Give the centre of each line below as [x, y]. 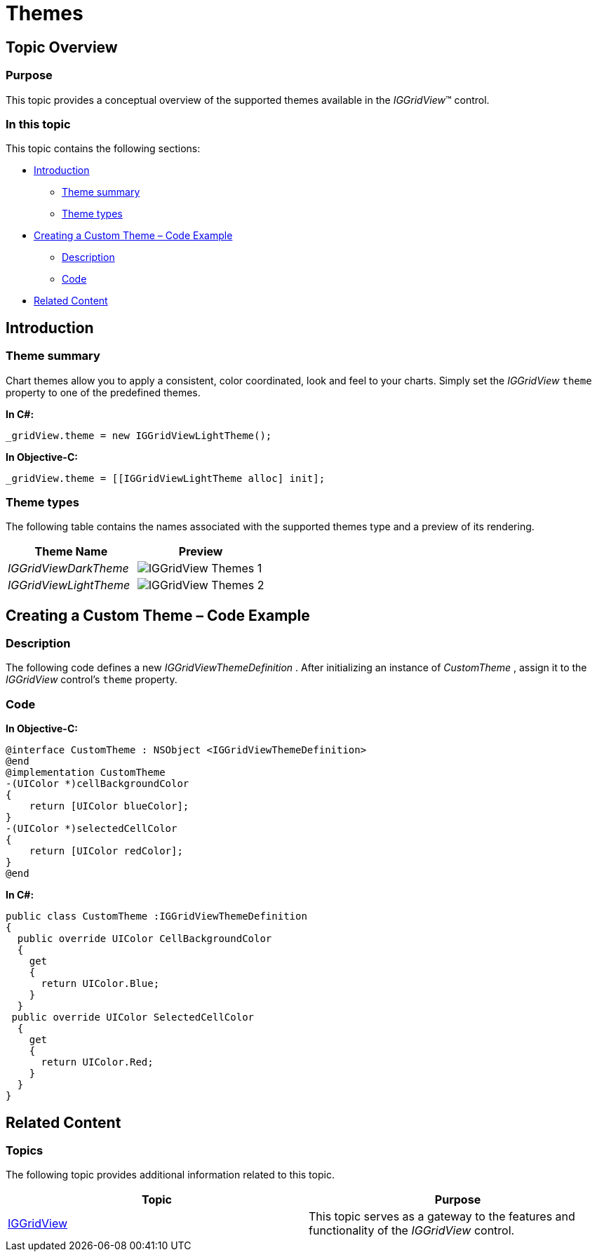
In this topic [38, 124]
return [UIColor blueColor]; [109, 806]
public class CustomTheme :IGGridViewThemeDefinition [156, 916]
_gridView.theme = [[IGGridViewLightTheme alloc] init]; [166, 478]
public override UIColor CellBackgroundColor [145, 939]
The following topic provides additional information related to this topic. [170, 1175]
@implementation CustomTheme [86, 773]
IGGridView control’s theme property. [92, 680]
